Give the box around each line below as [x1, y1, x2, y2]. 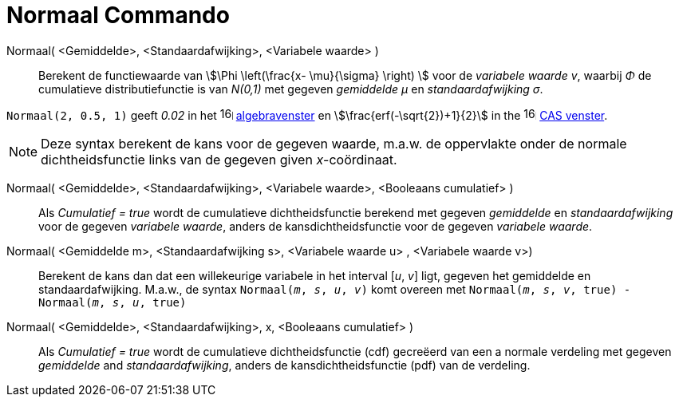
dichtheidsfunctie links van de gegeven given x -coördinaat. [41, 151, 397, 168]
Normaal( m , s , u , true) [38, 295, 187, 309]
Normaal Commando [6, 2, 230, 29]
